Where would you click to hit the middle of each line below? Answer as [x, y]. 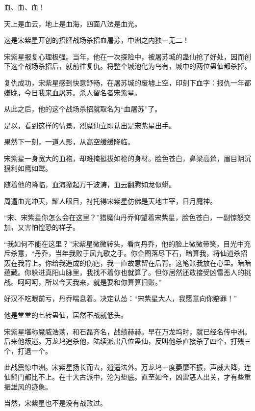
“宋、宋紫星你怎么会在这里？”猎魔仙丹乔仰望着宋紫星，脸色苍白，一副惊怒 [124, 217]
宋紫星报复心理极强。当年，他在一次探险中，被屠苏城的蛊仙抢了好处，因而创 [127, 56]
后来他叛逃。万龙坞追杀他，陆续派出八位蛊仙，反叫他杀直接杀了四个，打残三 [127, 341]
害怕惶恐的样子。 [52, 227]
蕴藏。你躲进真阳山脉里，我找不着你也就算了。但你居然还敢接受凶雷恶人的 [124, 272]
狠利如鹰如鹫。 [28, 168]
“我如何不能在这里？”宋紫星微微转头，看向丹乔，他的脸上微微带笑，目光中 [124, 243]
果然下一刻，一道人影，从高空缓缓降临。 [69, 142]
